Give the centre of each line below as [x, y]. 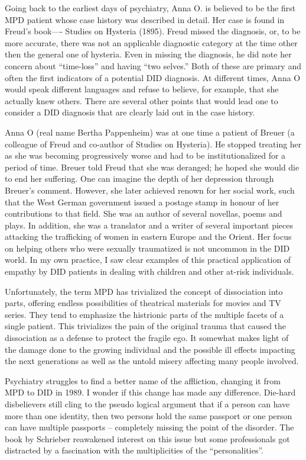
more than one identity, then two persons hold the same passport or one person [149, 415]
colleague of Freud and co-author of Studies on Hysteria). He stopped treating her [153, 144]
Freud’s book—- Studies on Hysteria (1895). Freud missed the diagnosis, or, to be [153, 31]
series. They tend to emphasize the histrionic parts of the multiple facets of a [144, 314]
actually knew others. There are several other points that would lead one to [141, 100]
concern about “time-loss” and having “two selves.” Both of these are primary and [153, 65]
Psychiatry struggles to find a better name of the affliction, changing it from [143, 380]
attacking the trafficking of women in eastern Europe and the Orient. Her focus [148, 237]
